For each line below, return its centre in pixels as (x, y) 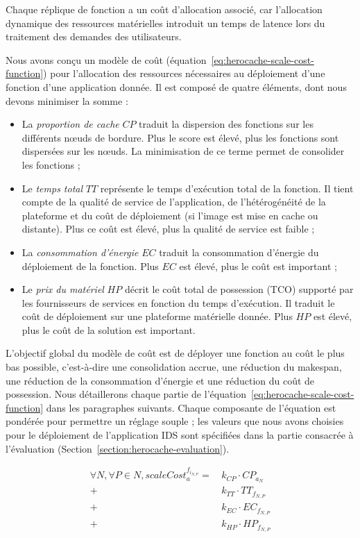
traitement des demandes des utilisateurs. (94, 36)
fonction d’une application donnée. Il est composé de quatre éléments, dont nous (176, 86)
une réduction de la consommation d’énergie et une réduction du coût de (160, 380)
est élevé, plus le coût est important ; (258, 266)
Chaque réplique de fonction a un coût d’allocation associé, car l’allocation (164, 9)
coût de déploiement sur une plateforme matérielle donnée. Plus (157, 316)
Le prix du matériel (63, 289)
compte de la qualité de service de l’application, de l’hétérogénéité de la (174, 202)
